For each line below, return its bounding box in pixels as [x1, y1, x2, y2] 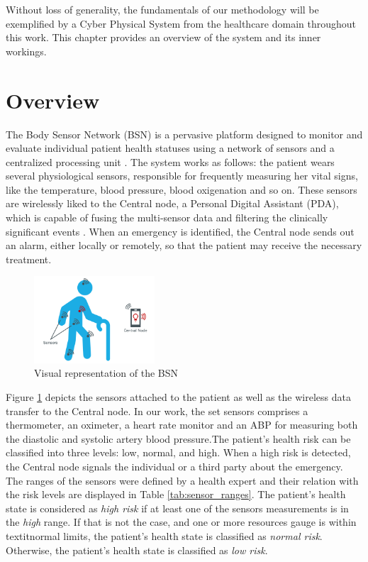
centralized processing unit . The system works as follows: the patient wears [6, 154, 335, 169]
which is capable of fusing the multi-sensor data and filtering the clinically [6, 210, 328, 225]
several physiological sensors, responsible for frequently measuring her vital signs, [6, 168, 358, 183]
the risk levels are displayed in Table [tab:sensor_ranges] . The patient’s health [6, 487, 346, 502]
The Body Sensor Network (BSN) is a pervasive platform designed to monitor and [6, 126, 363, 141]
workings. [6, 43, 47, 58]
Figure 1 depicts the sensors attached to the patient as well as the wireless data [6, 390, 351, 404]
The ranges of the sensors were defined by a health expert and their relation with [6, 473, 359, 487]
